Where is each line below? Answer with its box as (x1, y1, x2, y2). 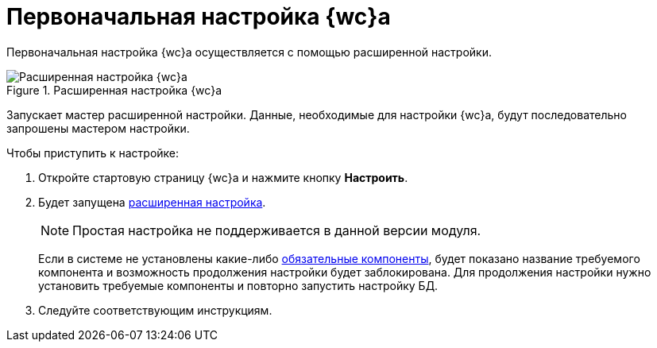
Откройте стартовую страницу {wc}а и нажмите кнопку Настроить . (38, 170, 408, 184)
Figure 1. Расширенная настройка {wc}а (6, 83, 222, 97)
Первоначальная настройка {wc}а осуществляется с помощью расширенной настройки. (6, 44, 492, 59)
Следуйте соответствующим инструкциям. (38, 303, 272, 317)
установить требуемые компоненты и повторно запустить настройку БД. (38, 278, 439, 292)
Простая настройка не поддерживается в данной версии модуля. (72, 222, 481, 238)
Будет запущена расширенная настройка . (38, 195, 266, 209)
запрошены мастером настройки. (6, 121, 190, 135)
